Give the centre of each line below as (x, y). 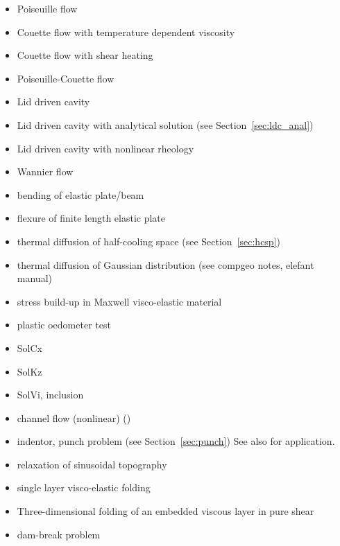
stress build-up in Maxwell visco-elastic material (119, 301)
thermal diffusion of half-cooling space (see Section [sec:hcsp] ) (149, 241)
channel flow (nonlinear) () (74, 417)
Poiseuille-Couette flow (66, 78)
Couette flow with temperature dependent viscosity (126, 32)
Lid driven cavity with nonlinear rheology (105, 148)
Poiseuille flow (47, 8)
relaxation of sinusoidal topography (92, 464)
